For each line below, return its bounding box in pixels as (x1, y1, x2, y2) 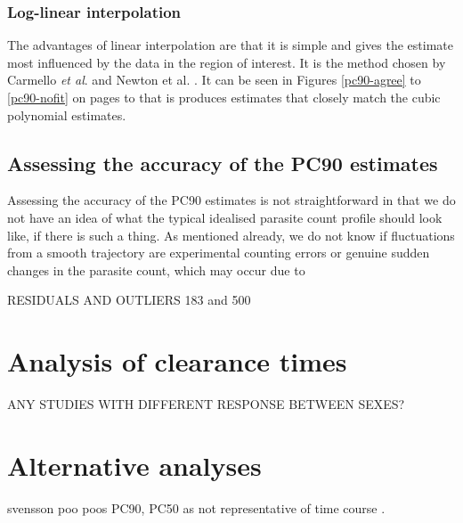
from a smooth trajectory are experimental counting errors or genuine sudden (7, 243, 430, 262)
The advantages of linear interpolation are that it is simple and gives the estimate (7, 36, 453, 54)
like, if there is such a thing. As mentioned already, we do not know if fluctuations (7, 225, 455, 244)
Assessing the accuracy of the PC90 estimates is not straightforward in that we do (7, 191, 456, 209)
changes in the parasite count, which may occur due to (7, 260, 305, 279)
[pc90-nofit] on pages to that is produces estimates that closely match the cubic (7, 88, 441, 106)
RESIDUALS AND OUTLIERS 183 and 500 (7, 290, 251, 309)
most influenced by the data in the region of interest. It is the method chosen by (7, 53, 446, 71)
